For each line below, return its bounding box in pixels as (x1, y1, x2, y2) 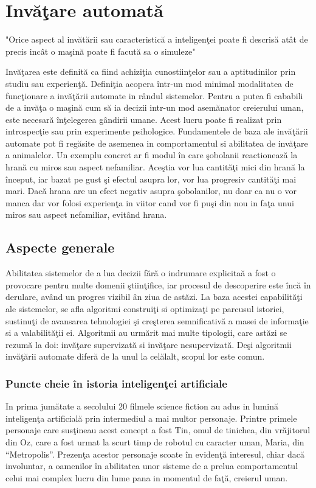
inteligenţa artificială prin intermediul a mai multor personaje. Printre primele (5, 411, 297, 424)
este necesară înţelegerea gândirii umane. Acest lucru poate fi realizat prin (5, 113, 282, 125)
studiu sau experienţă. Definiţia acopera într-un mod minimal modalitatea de (5, 77, 294, 89)
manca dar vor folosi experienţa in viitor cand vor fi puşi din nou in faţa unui (5, 196, 294, 209)
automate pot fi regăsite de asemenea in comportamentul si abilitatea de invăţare (5, 136, 308, 149)
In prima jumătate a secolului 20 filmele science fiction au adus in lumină (5, 400, 279, 413)
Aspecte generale (5, 238, 115, 257)
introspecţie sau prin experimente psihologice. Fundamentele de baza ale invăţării (5, 125, 308, 138)
